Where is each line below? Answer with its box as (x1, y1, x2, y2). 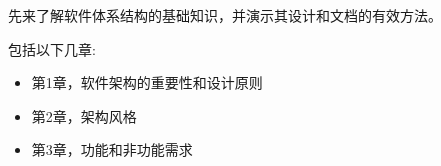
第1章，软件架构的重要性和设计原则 (31, 72, 263, 93)
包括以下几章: (8, 38, 96, 59)
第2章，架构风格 (31, 105, 137, 126)
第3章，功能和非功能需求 (31, 139, 193, 160)
